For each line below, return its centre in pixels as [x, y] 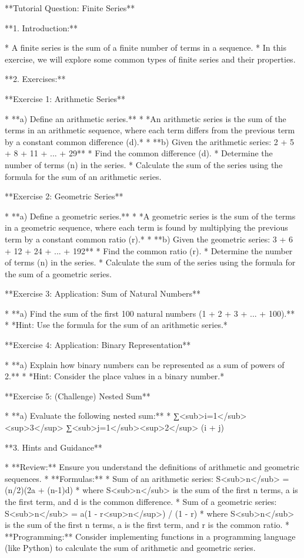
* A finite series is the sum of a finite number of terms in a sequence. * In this [146, 47]
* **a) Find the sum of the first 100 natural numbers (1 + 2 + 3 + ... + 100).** [150, 313]
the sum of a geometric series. [58, 273]
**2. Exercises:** [35, 79]
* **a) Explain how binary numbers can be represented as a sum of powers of [145, 364]
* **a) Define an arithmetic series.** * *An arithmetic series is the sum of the [146, 118]
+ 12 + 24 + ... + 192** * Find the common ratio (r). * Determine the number [149, 250]
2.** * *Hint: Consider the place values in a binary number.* [115, 376]
